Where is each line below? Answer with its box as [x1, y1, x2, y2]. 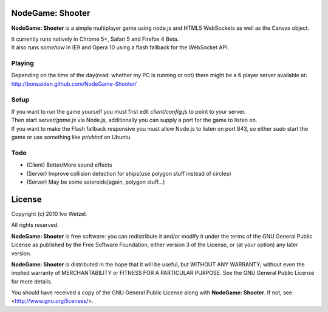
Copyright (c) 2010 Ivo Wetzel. [11, 210, 87, 217]
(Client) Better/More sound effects [26, 161, 112, 168]
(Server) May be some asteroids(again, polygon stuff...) [26, 178, 165, 185]
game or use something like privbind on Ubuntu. [11, 134, 132, 141]
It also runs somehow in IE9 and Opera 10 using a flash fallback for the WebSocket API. [11, 44, 230, 51]
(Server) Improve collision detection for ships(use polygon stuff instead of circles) [26, 170, 231, 177]
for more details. [11, 277, 53, 285]
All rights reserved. [11, 221, 59, 229]
